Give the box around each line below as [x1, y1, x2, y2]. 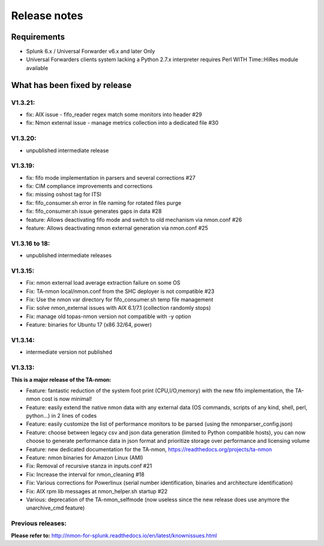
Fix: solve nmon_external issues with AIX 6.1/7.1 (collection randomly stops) [26, 304, 211, 312]
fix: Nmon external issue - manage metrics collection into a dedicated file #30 [26, 119, 219, 126]
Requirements [11, 32, 65, 42]
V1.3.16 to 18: [11, 239, 50, 248]
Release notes [11, 9, 83, 22]
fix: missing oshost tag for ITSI [26, 191, 102, 198]
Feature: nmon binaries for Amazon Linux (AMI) [26, 454, 143, 461]
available [26, 64, 49, 71]
